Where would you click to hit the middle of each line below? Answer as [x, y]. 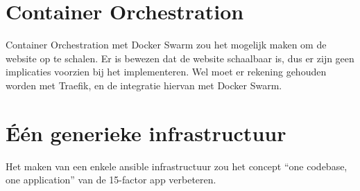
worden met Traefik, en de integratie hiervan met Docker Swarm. [144, 85]
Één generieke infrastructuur [146, 133]
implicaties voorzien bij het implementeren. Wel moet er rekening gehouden [166, 72]
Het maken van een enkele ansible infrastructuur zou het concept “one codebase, [177, 166]
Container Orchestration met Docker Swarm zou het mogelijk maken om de [166, 45]
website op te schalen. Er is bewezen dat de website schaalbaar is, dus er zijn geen [180, 58]
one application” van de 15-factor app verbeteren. [111, 180]
